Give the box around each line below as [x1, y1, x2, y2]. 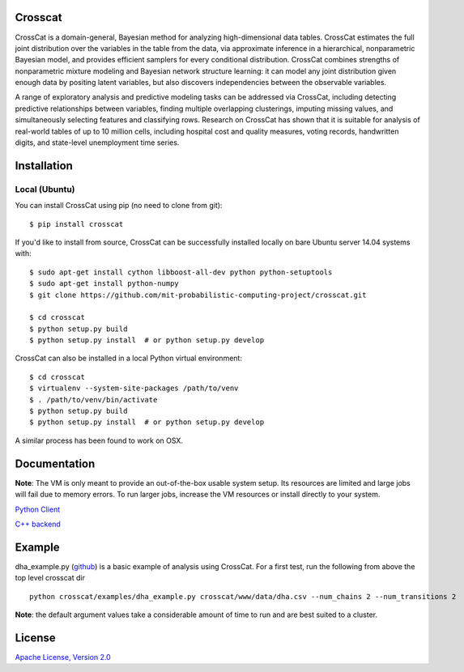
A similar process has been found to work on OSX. [15, 436, 184, 445]
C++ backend [15, 519, 61, 529]
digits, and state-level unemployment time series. [15, 138, 180, 147]
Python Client [15, 504, 61, 514]
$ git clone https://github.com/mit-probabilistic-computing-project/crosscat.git [29, 290, 367, 300]
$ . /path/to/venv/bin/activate [29, 395, 158, 404]
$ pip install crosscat [29, 219, 124, 228]
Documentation [15, 457, 96, 470]
